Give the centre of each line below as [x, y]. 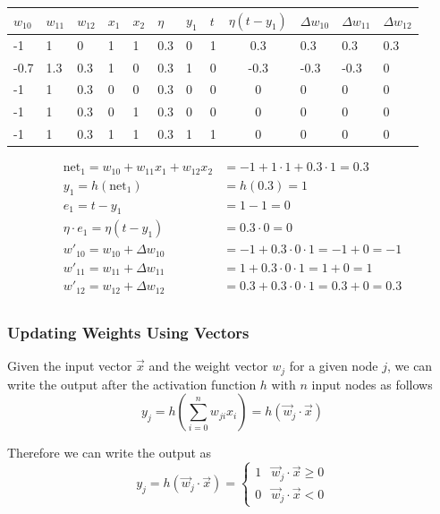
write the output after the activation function [132, 384]
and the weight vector [208, 366]
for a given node [334, 366]
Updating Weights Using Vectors [128, 332]
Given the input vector [70, 366]
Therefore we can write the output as [110, 453]
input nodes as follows [372, 384]
